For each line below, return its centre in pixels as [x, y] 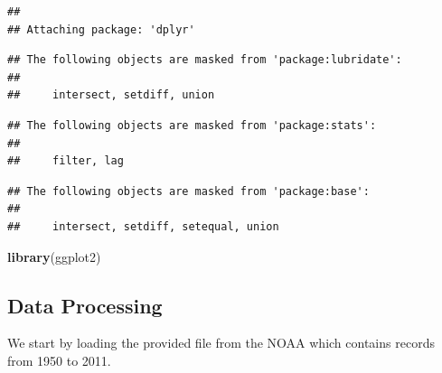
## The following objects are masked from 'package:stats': [192, 125]
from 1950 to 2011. [59, 360]
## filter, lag [66, 161]
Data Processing [85, 305]
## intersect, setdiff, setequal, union [143, 226]
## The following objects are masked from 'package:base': [188, 191]
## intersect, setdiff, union [111, 95]
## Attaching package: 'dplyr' [101, 29]
